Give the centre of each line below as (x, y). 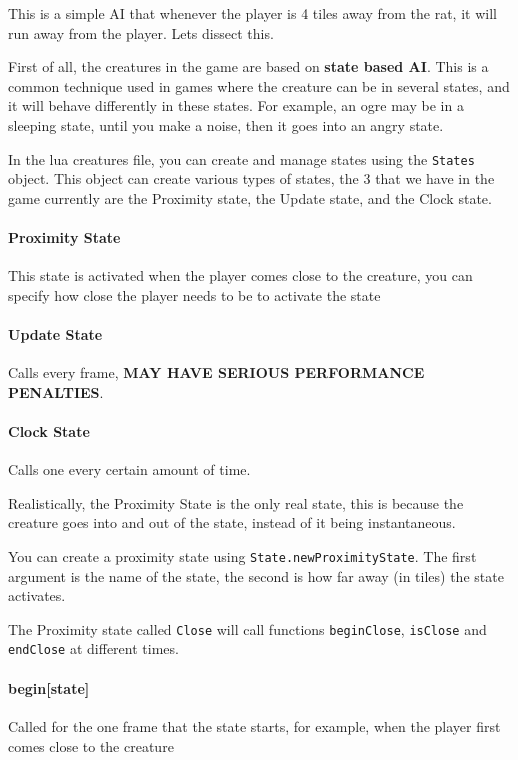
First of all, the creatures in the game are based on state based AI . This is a (248, 66)
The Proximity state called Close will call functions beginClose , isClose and (247, 628)
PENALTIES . (56, 391)
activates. (37, 595)
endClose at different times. (93, 648)
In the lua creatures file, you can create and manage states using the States (241, 158)
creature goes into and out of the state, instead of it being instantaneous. (232, 522)
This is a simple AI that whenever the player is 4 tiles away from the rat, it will (252, 13)
